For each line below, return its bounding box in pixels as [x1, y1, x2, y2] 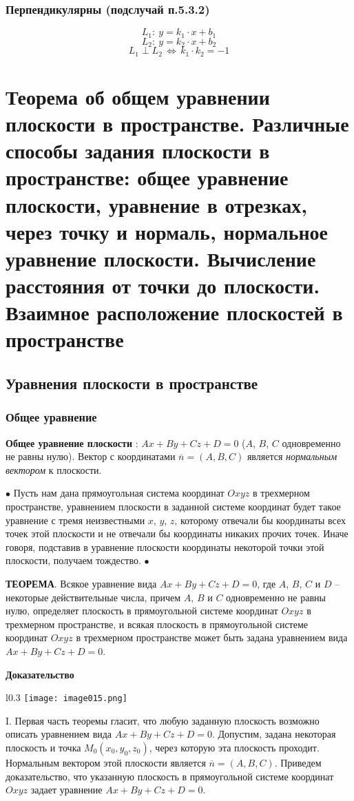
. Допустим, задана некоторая [211, 727, 336, 741]
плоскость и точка [6, 740, 81, 754]
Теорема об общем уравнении [6, 82, 270, 110]
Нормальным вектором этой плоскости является [6, 755, 206, 769]
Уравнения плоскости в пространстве [6, 373, 258, 394]
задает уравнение [30, 782, 103, 797]
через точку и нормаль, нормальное [6, 217, 329, 245]
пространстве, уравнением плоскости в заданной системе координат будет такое [6, 499, 341, 514]
